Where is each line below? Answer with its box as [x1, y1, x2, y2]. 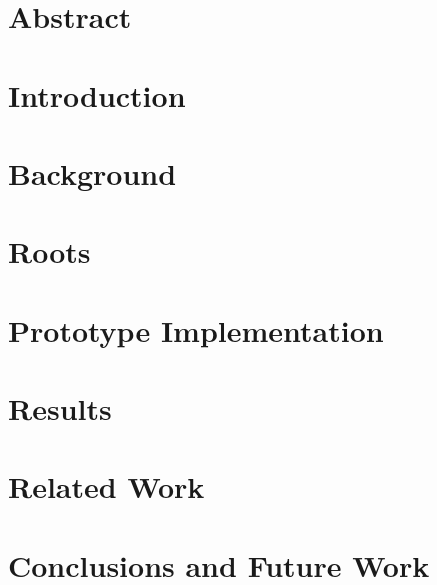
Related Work [8, 466, 205, 507]
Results [8, 388, 112, 429]
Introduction [8, 74, 186, 115]
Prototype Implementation [8, 309, 384, 350]
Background [8, 152, 177, 193]
